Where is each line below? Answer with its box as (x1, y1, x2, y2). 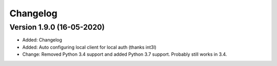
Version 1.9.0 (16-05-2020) (9, 23, 105, 32)
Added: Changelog (22, 37, 63, 43)
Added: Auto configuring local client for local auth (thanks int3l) (22, 44, 156, 50)
